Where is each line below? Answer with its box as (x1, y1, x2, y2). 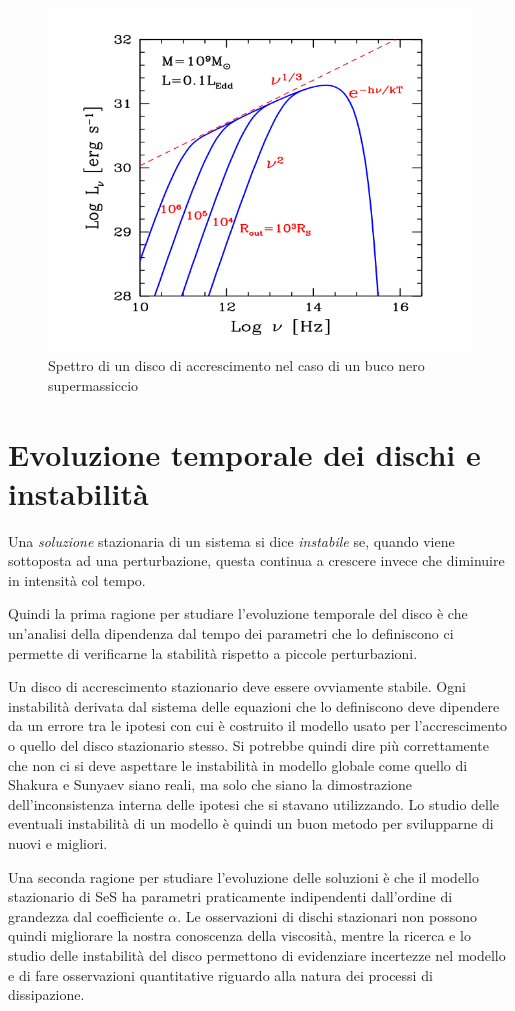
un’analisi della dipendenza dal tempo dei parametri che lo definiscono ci (8, 623, 454, 644)
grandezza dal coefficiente (8, 905, 164, 926)
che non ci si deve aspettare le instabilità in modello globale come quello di (8, 754, 468, 775)
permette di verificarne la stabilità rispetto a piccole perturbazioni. (8, 642, 418, 663)
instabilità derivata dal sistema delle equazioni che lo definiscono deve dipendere (8, 695, 500, 716)
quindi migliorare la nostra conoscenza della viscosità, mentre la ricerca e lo (8, 925, 471, 946)
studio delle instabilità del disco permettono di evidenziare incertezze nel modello (8, 944, 506, 965)
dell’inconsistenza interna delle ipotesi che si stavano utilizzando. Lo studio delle (8, 793, 500, 814)
